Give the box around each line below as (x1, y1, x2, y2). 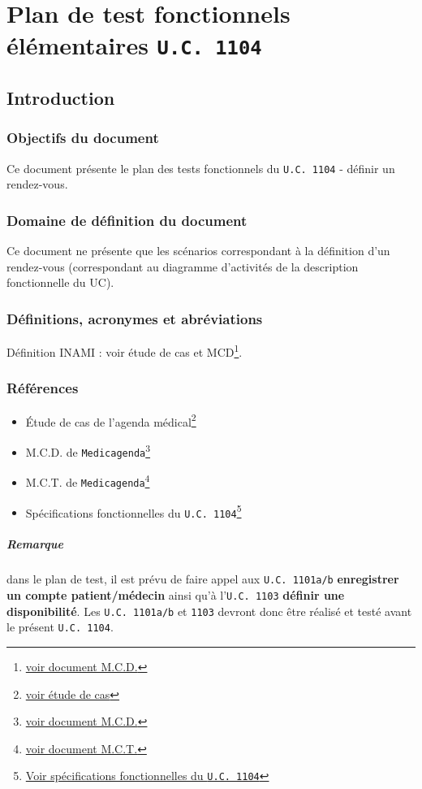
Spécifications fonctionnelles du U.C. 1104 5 (25, 501, 242, 521)
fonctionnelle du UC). (6, 274, 114, 291)
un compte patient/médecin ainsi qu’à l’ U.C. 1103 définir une (6, 587, 345, 604)
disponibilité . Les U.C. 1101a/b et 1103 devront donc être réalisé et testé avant (6, 602, 412, 619)
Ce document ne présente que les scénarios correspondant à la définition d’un (6, 242, 390, 259)
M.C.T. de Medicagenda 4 (25, 471, 150, 490)
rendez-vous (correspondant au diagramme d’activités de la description (6, 258, 359, 275)
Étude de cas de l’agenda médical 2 (25, 410, 196, 430)
